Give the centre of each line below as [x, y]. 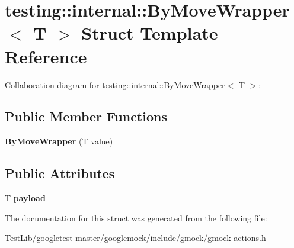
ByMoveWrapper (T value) [59, 141]
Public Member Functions [86, 116]
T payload [25, 198]
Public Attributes [60, 173]
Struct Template [150, 33]
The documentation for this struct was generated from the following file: [136, 218]
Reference [46, 56]
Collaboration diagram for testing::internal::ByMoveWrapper [115, 84]
